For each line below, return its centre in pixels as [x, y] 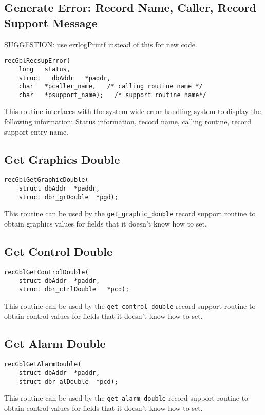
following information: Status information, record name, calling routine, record [128, 121]
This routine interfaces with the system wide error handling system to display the [133, 111]
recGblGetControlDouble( [46, 272]
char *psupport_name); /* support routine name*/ [112, 95]
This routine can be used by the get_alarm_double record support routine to [126, 398]
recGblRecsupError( [37, 61]
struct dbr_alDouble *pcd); [68, 381]
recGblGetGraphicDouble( [46, 180]
